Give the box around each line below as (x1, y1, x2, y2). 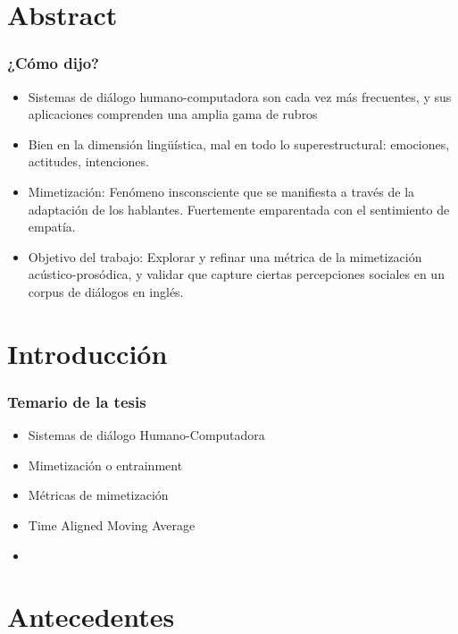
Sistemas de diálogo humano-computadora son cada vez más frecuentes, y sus (28, 87, 452, 106)
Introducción (7, 334, 168, 371)
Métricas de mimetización (28, 486, 169, 504)
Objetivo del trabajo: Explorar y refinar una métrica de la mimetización (28, 247, 422, 266)
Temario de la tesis (7, 390, 146, 412)
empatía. (28, 217, 76, 236)
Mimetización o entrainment (28, 455, 183, 474)
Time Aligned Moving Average (28, 515, 196, 534)
